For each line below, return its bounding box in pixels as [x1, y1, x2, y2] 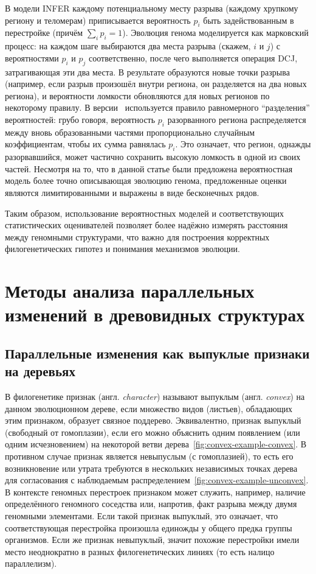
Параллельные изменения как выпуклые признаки [5, 343, 310, 362]
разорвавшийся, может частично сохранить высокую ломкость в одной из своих [5, 150, 301, 163]
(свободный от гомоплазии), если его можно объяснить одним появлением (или [5, 425, 300, 438]
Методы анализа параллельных [5, 278, 255, 303]
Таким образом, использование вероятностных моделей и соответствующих [5, 206, 284, 219]
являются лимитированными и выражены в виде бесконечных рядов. [5, 186, 259, 198]
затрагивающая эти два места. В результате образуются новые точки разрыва [5, 65, 290, 78]
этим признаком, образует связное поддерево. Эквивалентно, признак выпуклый [5, 414, 301, 427]
